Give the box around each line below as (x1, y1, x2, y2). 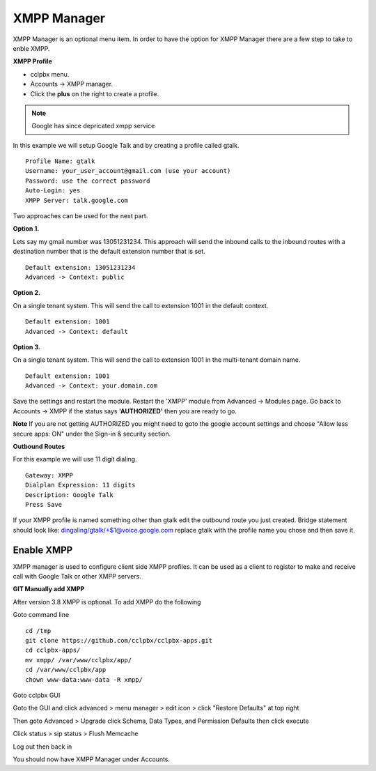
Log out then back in (13, 742, 72, 751)
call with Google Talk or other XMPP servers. (13, 572, 142, 581)
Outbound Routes (13, 443, 65, 451)
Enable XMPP (13, 544, 73, 556)
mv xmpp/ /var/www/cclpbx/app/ (25, 656, 132, 664)
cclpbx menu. (30, 70, 70, 78)
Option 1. (13, 224, 40, 233)
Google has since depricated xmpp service (31, 122, 155, 130)
